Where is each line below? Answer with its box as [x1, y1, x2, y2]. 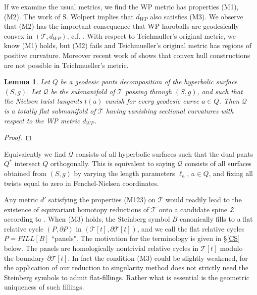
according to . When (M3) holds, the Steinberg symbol [4, 214, 170, 224]
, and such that [197, 86, 243, 96]
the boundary [4, 252, 45, 263]
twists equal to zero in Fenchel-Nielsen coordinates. [4, 177, 159, 188]
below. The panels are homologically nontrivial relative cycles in [4, 243, 199, 253]
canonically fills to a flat [180, 214, 253, 224]
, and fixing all [208, 168, 253, 178]
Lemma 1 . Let [4, 76, 50, 87]
